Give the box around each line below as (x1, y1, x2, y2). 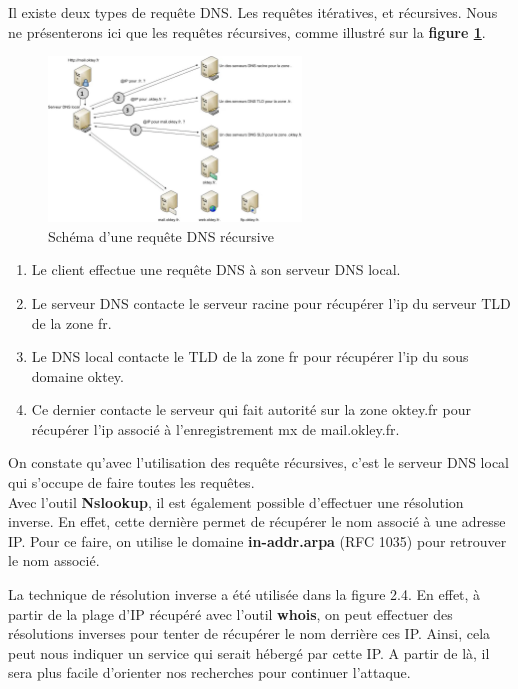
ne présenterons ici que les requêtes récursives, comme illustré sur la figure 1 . (8, 21, 486, 42)
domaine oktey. (31, 365, 124, 386)
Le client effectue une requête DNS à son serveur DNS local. (31, 259, 401, 280)
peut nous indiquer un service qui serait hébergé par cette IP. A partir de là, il (8, 642, 490, 663)
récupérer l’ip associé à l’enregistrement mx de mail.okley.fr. (31, 418, 400, 439)
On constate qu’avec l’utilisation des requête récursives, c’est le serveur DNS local (8, 452, 509, 473)
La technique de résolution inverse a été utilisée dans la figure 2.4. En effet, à (8, 584, 481, 605)
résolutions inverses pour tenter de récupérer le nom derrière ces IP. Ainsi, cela (8, 623, 491, 644)
